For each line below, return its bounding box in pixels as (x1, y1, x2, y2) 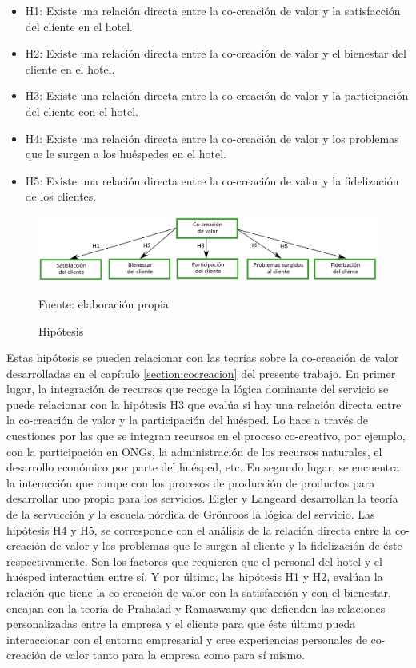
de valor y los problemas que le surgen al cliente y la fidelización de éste (50, 537, 402, 554)
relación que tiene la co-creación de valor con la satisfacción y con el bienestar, (6, 584, 391, 601)
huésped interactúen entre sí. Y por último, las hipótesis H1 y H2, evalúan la (6, 568, 383, 585)
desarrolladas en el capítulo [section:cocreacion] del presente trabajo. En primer (6, 364, 396, 381)
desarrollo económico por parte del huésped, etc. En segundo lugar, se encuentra (6, 459, 400, 475)
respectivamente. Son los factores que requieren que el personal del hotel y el (6, 552, 382, 569)
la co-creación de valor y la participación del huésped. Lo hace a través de (6, 412, 368, 428)
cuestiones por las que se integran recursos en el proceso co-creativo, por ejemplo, (6, 427, 406, 444)
